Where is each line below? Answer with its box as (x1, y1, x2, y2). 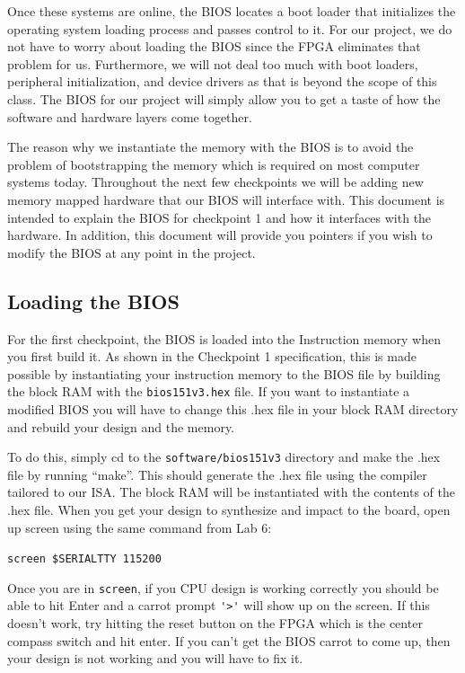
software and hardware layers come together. (7, 107, 252, 126)
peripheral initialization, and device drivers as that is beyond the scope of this (7, 72, 437, 91)
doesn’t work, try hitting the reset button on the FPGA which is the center (7, 614, 423, 633)
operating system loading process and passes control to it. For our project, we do (7, 19, 452, 38)
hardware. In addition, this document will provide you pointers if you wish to (7, 226, 433, 244)
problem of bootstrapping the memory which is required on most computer (7, 155, 420, 173)
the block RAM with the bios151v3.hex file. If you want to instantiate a (7, 382, 410, 401)
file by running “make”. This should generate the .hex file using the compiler (7, 465, 427, 483)
